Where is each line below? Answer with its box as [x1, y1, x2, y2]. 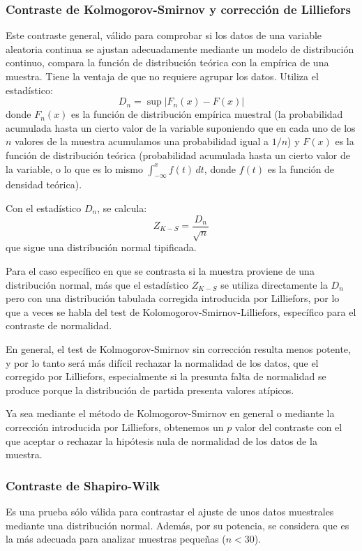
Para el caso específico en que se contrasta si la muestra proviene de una [6, 263, 315, 278]
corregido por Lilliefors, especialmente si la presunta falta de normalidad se [6, 369, 326, 384]
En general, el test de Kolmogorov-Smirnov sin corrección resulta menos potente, [6, 341, 351, 356]
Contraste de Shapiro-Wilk [6, 476, 160, 494]
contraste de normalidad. [6, 318, 112, 333]
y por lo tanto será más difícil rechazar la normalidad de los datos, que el [6, 355, 319, 370]
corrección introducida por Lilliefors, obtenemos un [6, 419, 224, 434]
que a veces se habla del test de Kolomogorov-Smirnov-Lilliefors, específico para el [6, 304, 356, 319]
